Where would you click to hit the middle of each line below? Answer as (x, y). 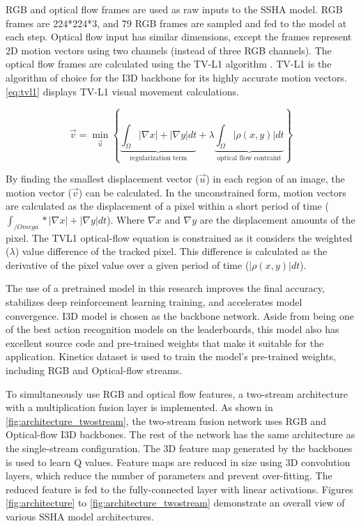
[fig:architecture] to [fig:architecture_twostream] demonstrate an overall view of (175, 503)
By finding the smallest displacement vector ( (102, 179)
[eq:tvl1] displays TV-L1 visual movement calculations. (122, 91)
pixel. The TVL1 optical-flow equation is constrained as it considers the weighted (179, 237)
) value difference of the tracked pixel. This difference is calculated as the (171, 251)
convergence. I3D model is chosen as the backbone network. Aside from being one (180, 315)
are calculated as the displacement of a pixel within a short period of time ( (167, 206)
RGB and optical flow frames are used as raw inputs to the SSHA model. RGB (174, 9)
